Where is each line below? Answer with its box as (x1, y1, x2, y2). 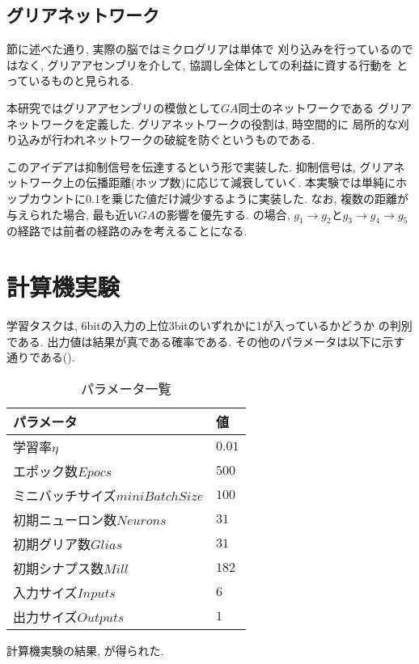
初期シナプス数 (13, 558, 104, 577)
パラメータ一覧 (81, 379, 171, 398)
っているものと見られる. (6, 72, 134, 89)
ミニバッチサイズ (13, 485, 116, 505)
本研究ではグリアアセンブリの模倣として (6, 99, 221, 116)
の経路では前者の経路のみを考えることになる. (6, 222, 248, 239)
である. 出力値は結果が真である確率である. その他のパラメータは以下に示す (6, 332, 405, 349)
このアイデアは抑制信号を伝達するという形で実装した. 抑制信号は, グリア (6, 158, 394, 175)
